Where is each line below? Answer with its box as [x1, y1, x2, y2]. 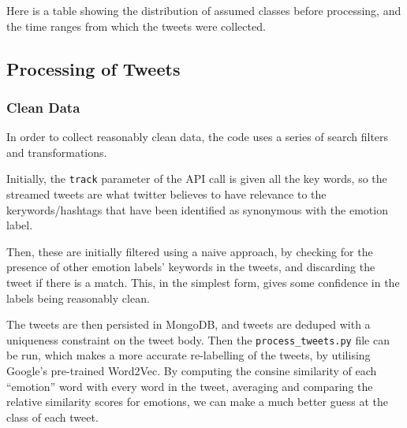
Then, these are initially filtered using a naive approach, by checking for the [6, 243, 373, 259]
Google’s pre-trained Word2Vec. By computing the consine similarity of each [6, 363, 377, 379]
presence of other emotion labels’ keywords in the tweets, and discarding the [6, 259, 375, 275]
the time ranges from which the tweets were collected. [6, 17, 266, 34]
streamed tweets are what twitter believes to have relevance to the [6, 186, 327, 203]
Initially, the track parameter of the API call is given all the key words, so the [6, 170, 387, 187]
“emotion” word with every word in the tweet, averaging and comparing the [6, 378, 373, 394]
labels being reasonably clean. [6, 289, 150, 306]
